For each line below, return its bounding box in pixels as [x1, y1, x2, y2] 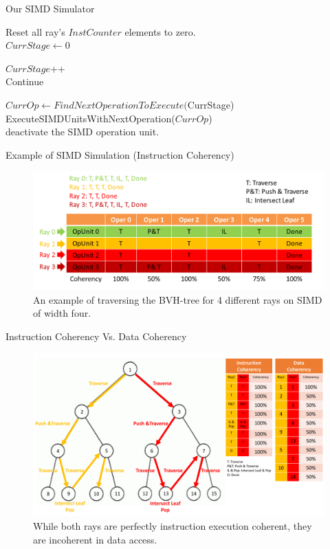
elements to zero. [124, 24, 196, 38]
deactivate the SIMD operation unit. [5, 124, 159, 139]
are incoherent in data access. [33, 533, 157, 547]
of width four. [33, 306, 91, 320]
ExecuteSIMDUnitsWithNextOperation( [5, 111, 175, 125]
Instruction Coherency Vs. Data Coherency [5, 328, 187, 343]
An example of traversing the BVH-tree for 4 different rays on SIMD [33, 292, 322, 306]
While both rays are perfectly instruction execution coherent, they [33, 519, 312, 533]
